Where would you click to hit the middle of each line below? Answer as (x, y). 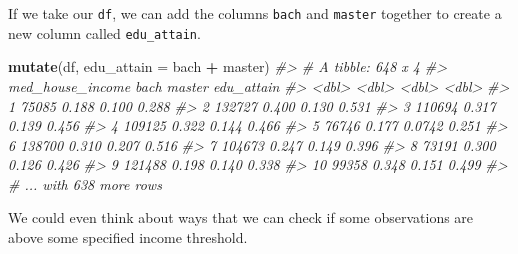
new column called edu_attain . (104, 32)
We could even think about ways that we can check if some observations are (241, 217)
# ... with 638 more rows (85, 183)
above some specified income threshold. (128, 237)
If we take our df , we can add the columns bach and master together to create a (255, 13)
